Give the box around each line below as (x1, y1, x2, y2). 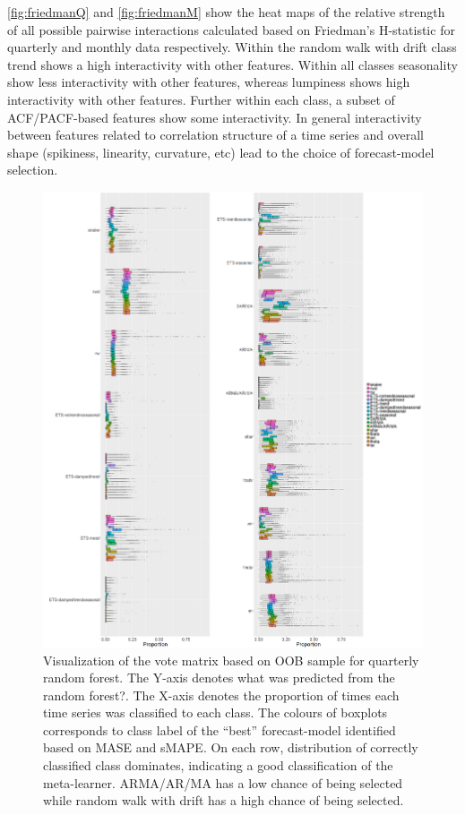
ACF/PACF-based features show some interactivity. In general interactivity (7, 107, 422, 126)
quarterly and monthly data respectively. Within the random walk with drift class (7, 38, 457, 56)
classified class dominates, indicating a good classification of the (43, 756, 393, 775)
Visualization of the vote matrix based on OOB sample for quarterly (43, 650, 419, 669)
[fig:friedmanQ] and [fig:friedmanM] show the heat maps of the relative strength (7, 3, 445, 21)
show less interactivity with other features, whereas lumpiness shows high (7, 73, 410, 91)
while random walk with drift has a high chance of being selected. (43, 791, 404, 810)
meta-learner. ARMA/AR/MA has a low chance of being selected (43, 773, 403, 792)
